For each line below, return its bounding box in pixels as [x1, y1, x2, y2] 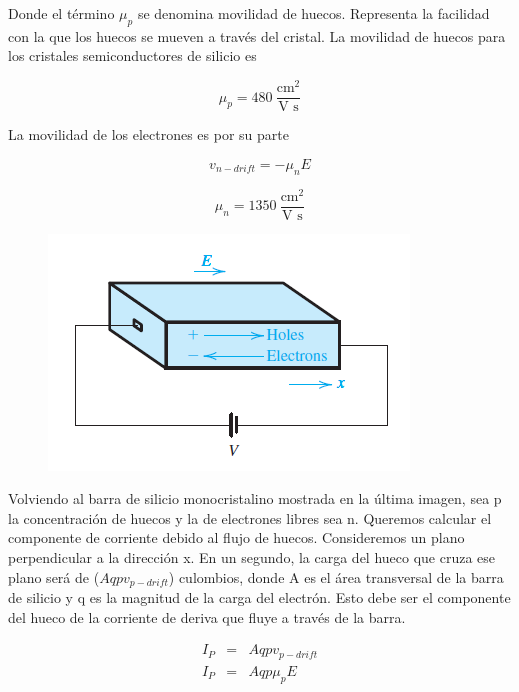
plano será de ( [8, 566, 100, 587]
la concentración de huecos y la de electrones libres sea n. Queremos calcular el [8, 507, 492, 528]
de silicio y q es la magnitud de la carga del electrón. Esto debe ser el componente [8, 587, 511, 608]
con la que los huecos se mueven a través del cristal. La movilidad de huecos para [8, 25, 506, 46]
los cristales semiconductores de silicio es [8, 45, 257, 66]
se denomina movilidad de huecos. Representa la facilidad [137, 3, 490, 23]
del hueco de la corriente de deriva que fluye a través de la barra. [8, 606, 406, 627]
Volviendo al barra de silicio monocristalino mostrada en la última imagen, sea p [8, 488, 502, 509]
